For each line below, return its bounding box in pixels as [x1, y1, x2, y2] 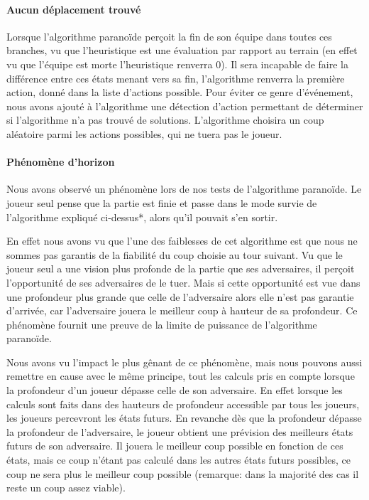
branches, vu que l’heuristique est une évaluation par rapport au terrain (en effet [6, 43, 358, 58]
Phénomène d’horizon [6, 154, 115, 169]
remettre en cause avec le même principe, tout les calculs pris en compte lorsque [6, 368, 355, 383]
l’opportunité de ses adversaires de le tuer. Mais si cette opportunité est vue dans [6, 275, 360, 289]
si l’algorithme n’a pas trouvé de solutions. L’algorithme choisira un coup [6, 112, 324, 127]
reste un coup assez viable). [6, 480, 126, 495]
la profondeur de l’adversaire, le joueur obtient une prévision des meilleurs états [6, 424, 353, 439]
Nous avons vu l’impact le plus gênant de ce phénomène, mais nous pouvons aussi [6, 354, 363, 369]
